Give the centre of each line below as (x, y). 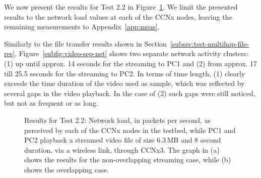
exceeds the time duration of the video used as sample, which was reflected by (124, 83)
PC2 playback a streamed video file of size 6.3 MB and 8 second (123, 140)
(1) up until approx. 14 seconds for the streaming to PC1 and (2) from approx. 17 (130, 63)
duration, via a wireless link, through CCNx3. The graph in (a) (122, 149)
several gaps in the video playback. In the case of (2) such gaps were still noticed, (130, 93)
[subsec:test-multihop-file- (210, 43)
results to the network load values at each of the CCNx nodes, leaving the (118, 16)
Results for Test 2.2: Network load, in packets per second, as (118, 120)
